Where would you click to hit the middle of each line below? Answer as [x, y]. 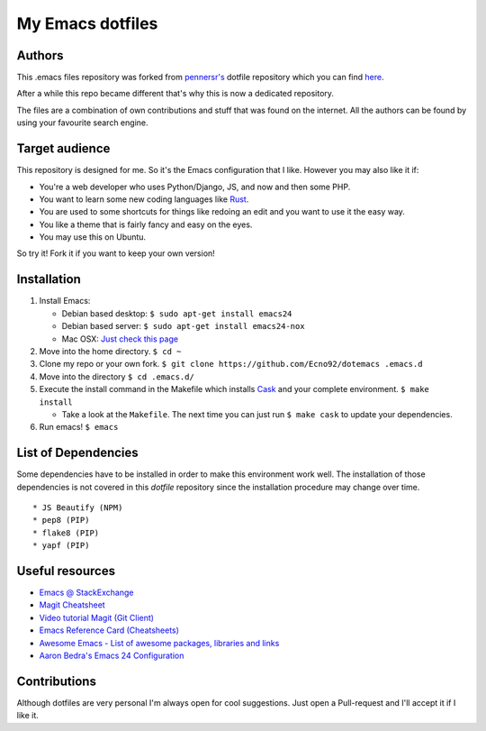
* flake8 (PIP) [66, 533]
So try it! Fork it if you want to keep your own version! [116, 253]
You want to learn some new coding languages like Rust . [144, 199]
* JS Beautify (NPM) [78, 507]
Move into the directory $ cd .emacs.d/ [117, 376]
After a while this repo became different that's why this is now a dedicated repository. [175, 94]
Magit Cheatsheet [72, 605]
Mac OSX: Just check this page [120, 339]
